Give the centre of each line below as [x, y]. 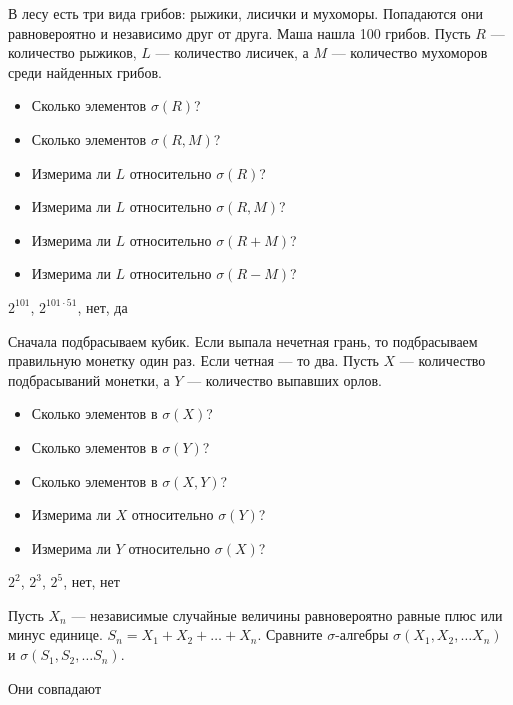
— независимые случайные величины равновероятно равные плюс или [287, 614]
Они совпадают [55, 687]
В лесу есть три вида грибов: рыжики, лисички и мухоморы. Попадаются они [245, 13]
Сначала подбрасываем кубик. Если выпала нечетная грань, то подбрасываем [243, 340]
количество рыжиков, [72, 52]
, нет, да [102, 306]
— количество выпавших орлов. [284, 379]
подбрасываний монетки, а [89, 379]
